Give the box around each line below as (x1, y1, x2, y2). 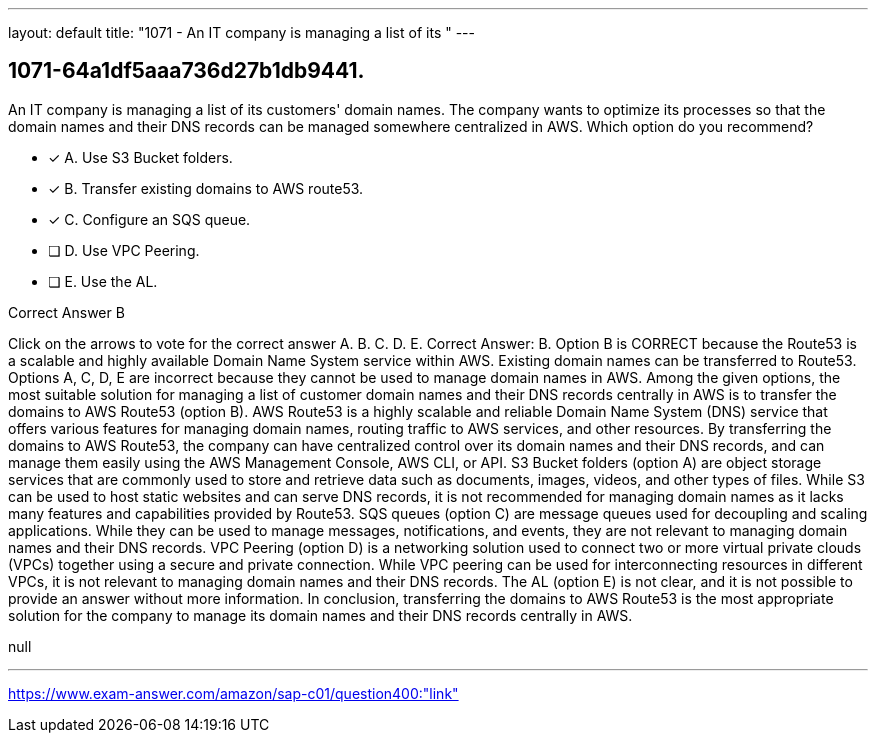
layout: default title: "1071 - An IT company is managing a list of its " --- (8, 24, 475, 41)
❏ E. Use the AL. (48, 272, 158, 290)
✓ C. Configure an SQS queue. (48, 210, 251, 228)
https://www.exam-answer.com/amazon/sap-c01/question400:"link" (8, 684, 459, 702)
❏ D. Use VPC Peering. (48, 241, 200, 259)
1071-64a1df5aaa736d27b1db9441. (8, 58, 365, 84)
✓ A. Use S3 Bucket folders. (48, 148, 233, 166)
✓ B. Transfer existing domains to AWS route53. (48, 179, 364, 197)
